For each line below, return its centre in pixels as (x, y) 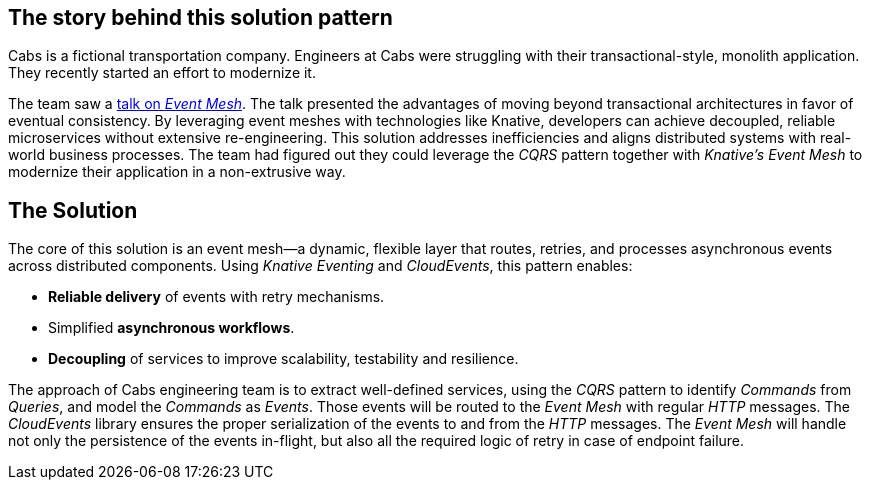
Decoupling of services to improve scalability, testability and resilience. (283, 359)
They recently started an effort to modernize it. (162, 73)
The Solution (73, 210)
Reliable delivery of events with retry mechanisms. (216, 297)
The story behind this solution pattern (200, 17)
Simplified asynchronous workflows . (171, 328)
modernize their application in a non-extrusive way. (177, 172)
